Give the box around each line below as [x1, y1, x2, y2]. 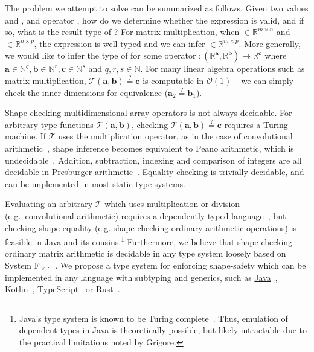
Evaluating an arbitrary [5, 197, 93, 210]
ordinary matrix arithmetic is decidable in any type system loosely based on [5, 247, 286, 260]
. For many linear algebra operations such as [140, 62, 305, 75]
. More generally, [239, 37, 301, 50]
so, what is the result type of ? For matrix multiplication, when [5, 25, 240, 38]
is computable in [143, 74, 204, 86]
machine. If [5, 130, 46, 142]
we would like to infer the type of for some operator [5, 49, 196, 62]
